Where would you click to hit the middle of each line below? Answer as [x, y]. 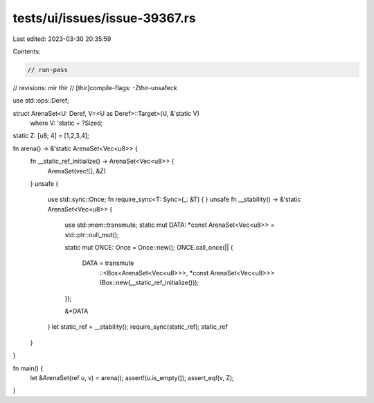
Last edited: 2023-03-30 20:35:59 [62, 39]
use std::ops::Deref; [41, 101]
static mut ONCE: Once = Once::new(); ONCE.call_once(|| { [149, 247]
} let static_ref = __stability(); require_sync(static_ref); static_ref [137, 327]
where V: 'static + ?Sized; [66, 123]
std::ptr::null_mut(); [92, 234]
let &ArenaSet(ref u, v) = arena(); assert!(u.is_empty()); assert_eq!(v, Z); [132, 377]
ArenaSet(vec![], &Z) [77, 171]
